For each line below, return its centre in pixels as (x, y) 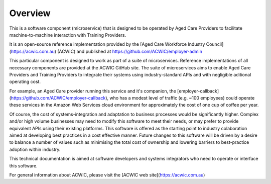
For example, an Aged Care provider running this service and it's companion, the (93, 91)
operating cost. (25, 82)
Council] (215, 44)
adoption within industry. (35, 149)
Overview (30, 13)
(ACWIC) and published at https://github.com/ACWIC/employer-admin (130, 51)
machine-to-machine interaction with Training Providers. (68, 35)
